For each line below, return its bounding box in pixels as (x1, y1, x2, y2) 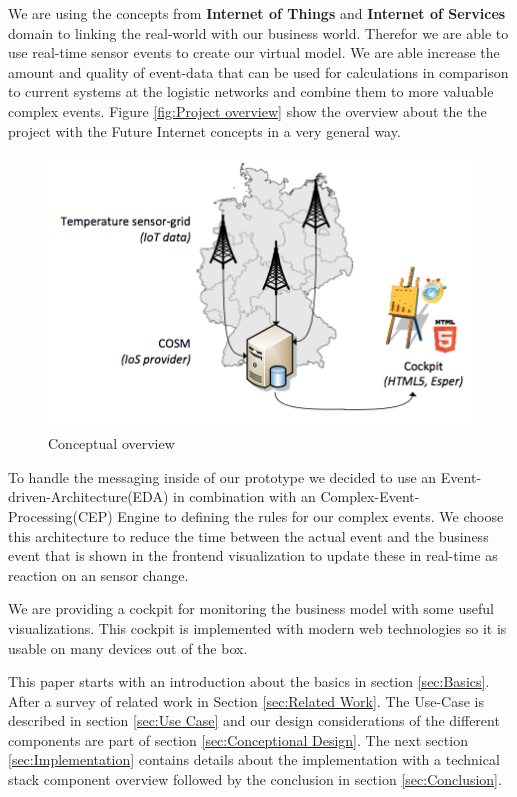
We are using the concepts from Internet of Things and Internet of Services (8, 3, 506, 23)
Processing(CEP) (8, 505, 113, 526)
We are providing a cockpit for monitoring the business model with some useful (8, 598, 494, 619)
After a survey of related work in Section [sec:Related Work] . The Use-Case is (8, 690, 484, 711)
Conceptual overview (48, 433, 175, 454)
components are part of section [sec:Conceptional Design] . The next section (8, 729, 468, 750)
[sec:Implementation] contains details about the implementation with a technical (8, 749, 500, 770)
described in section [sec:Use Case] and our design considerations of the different (8, 710, 500, 731)
